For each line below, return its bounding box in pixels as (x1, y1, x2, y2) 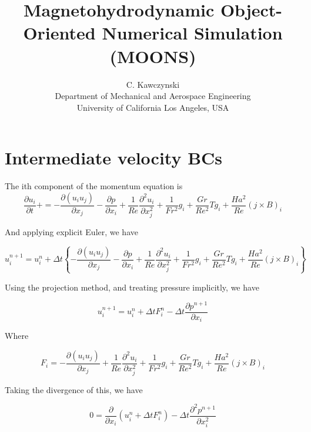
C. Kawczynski (126, 78, 180, 90)
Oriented (23, 21, 96, 45)
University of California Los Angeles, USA (76, 101, 229, 113)
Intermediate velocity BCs (5, 146, 223, 170)
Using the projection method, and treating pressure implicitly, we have (5, 281, 259, 293)
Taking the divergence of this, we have (5, 383, 143, 395)
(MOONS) (109, 44, 196, 68)
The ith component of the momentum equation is (5, 180, 183, 192)
